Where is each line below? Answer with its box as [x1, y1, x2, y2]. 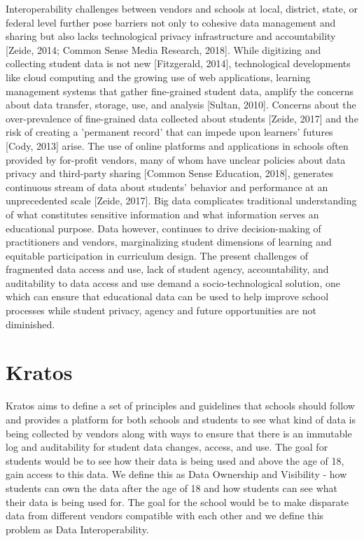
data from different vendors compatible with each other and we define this [6, 508, 324, 523]
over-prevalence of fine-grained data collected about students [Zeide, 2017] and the [6, 111, 358, 125]
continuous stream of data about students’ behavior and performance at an [6, 179, 328, 194]
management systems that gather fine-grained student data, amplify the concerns [6, 83, 354, 98]
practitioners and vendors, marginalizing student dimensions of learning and [6, 234, 332, 249]
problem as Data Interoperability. [6, 521, 149, 536]
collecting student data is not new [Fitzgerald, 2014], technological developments [6, 56, 351, 71]
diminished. [6, 316, 55, 331]
